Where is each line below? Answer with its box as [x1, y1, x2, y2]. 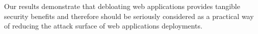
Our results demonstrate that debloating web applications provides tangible [4, 1, 240, 11]
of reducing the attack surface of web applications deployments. [4, 20, 202, 31]
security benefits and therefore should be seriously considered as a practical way [4, 10, 254, 21]
